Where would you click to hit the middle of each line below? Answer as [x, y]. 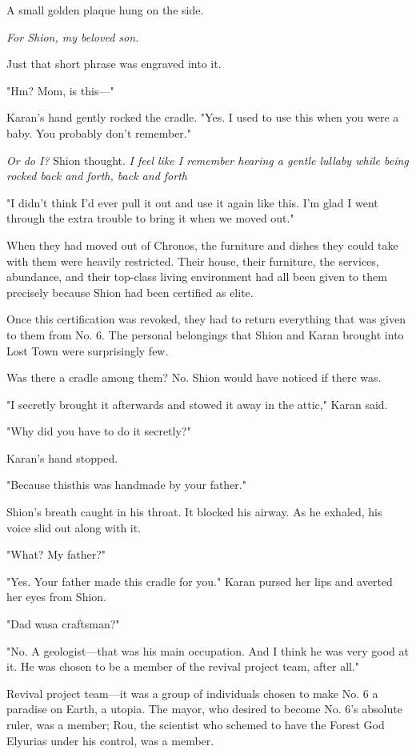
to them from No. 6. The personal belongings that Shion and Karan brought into [205, 334]
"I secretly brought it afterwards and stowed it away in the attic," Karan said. [197, 404]
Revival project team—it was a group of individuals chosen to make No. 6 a [192, 693]
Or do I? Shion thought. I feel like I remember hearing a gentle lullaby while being [208, 160]
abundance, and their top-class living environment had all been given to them [197, 277]
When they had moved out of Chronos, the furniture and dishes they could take [202, 245]
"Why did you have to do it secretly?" [99, 431]
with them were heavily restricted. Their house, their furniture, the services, [193, 261]
